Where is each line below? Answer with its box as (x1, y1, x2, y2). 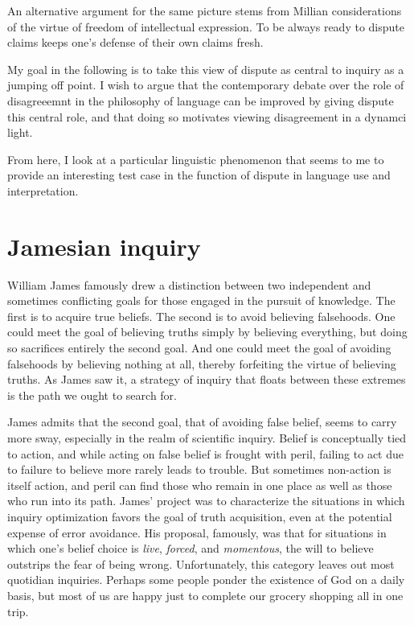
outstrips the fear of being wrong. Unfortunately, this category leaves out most (7, 555, 395, 572)
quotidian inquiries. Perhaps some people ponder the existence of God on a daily (7, 571, 405, 588)
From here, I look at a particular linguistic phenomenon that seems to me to (7, 150, 384, 167)
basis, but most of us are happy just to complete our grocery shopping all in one (7, 586, 404, 603)
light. (7, 124, 33, 141)
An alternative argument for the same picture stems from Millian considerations (7, 2, 402, 19)
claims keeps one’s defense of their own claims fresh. (7, 34, 264, 51)
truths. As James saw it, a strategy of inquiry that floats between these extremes (7, 371, 406, 388)
